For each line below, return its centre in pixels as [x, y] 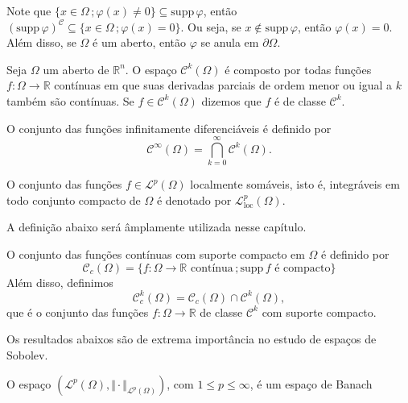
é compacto [303, 268]
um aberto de [76, 69]
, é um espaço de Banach [311, 383]
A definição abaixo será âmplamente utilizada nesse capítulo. [157, 227]
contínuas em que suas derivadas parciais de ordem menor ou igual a [223, 85]
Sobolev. [27, 354]
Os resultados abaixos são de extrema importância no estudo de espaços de [192, 339]
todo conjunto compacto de [74, 199]
